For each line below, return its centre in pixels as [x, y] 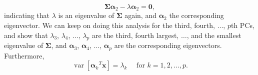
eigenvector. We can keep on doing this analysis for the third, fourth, [109, 25]
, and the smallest [214, 35]
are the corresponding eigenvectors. [168, 45]
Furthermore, [24, 55]
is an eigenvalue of [86, 15]
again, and [140, 15]
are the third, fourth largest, [135, 35]
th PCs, [242, 25]
